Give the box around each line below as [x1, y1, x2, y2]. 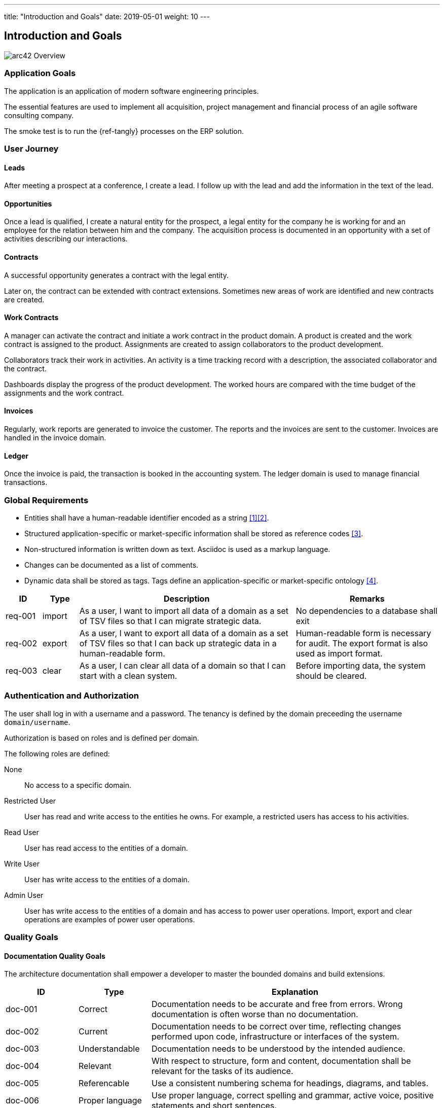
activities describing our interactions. [4, 234, 128, 244]
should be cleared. [295, 671, 367, 681]
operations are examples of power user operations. [24, 915, 195, 924]
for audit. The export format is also [295, 638, 428, 649]
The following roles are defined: [4, 749, 110, 758]
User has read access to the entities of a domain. [24, 843, 188, 852]
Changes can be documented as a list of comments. [24, 561, 199, 570]
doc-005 [6, 1078, 39, 1089]
